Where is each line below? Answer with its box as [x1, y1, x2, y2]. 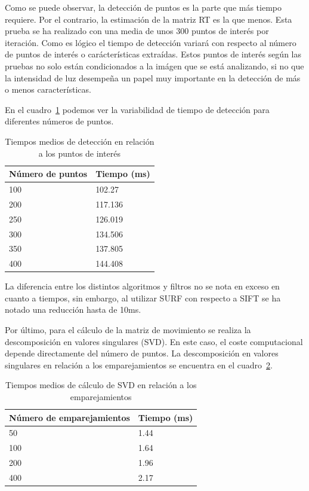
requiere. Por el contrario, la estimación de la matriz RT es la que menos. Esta [5, 13, 292, 25]
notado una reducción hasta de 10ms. [5, 303, 141, 316]
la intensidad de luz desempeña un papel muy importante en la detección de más [5, 71, 301, 84]
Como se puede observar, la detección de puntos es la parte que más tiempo [5, 1, 282, 13]
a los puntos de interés [38, 147, 120, 159]
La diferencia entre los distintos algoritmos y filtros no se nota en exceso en [5, 280, 280, 292]
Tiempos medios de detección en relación [5, 135, 154, 147]
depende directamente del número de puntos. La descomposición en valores [5, 347, 279, 359]
